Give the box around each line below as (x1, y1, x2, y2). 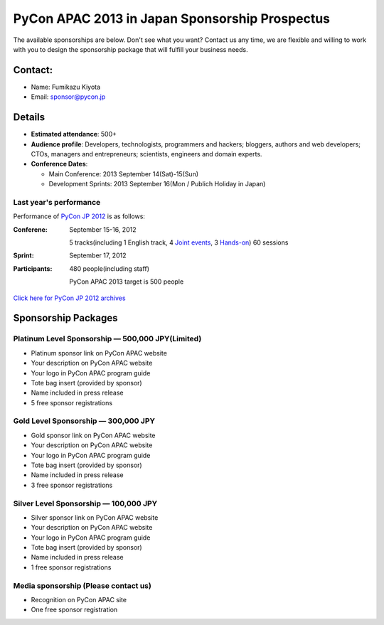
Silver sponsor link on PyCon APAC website (31, 513, 159, 522)
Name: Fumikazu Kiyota (31, 82, 101, 91)
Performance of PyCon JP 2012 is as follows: (13, 212, 146, 220)
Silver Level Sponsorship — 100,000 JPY (13, 498, 158, 508)
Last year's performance (13, 197, 101, 207)
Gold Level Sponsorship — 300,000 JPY (13, 416, 156, 426)
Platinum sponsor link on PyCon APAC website (31, 348, 167, 357)
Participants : (13, 264, 53, 273)
